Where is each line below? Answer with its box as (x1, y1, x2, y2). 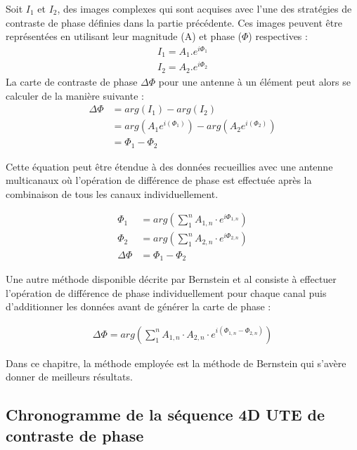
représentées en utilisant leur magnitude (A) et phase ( (6, 29, 242, 44)
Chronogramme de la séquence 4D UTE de (6, 404, 325, 425)
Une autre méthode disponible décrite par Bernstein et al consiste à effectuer (6, 271, 337, 286)
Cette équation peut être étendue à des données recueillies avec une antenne (6, 159, 333, 173)
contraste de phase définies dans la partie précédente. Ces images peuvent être (6, 15, 342, 29)
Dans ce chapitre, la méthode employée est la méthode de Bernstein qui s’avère (6, 355, 346, 370)
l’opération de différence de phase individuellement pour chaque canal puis (6, 285, 327, 300)
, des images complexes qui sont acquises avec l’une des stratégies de (57, 1, 352, 15)
